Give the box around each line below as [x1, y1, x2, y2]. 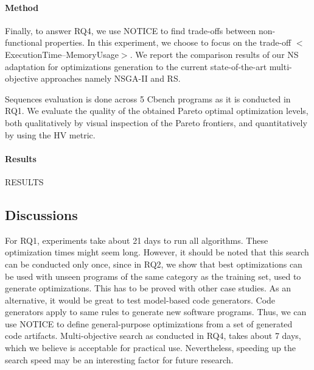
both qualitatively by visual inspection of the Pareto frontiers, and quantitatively [5, 116, 307, 129]
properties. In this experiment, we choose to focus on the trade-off [44, 36, 291, 49]
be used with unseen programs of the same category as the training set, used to [5, 269, 301, 282]
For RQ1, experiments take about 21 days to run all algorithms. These [5, 233, 268, 246]
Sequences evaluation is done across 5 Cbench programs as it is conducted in [5, 92, 291, 105]
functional [5, 36, 43, 49]
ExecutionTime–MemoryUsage [5, 48, 119, 60]
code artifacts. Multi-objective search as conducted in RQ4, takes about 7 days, [5, 329, 301, 342]
